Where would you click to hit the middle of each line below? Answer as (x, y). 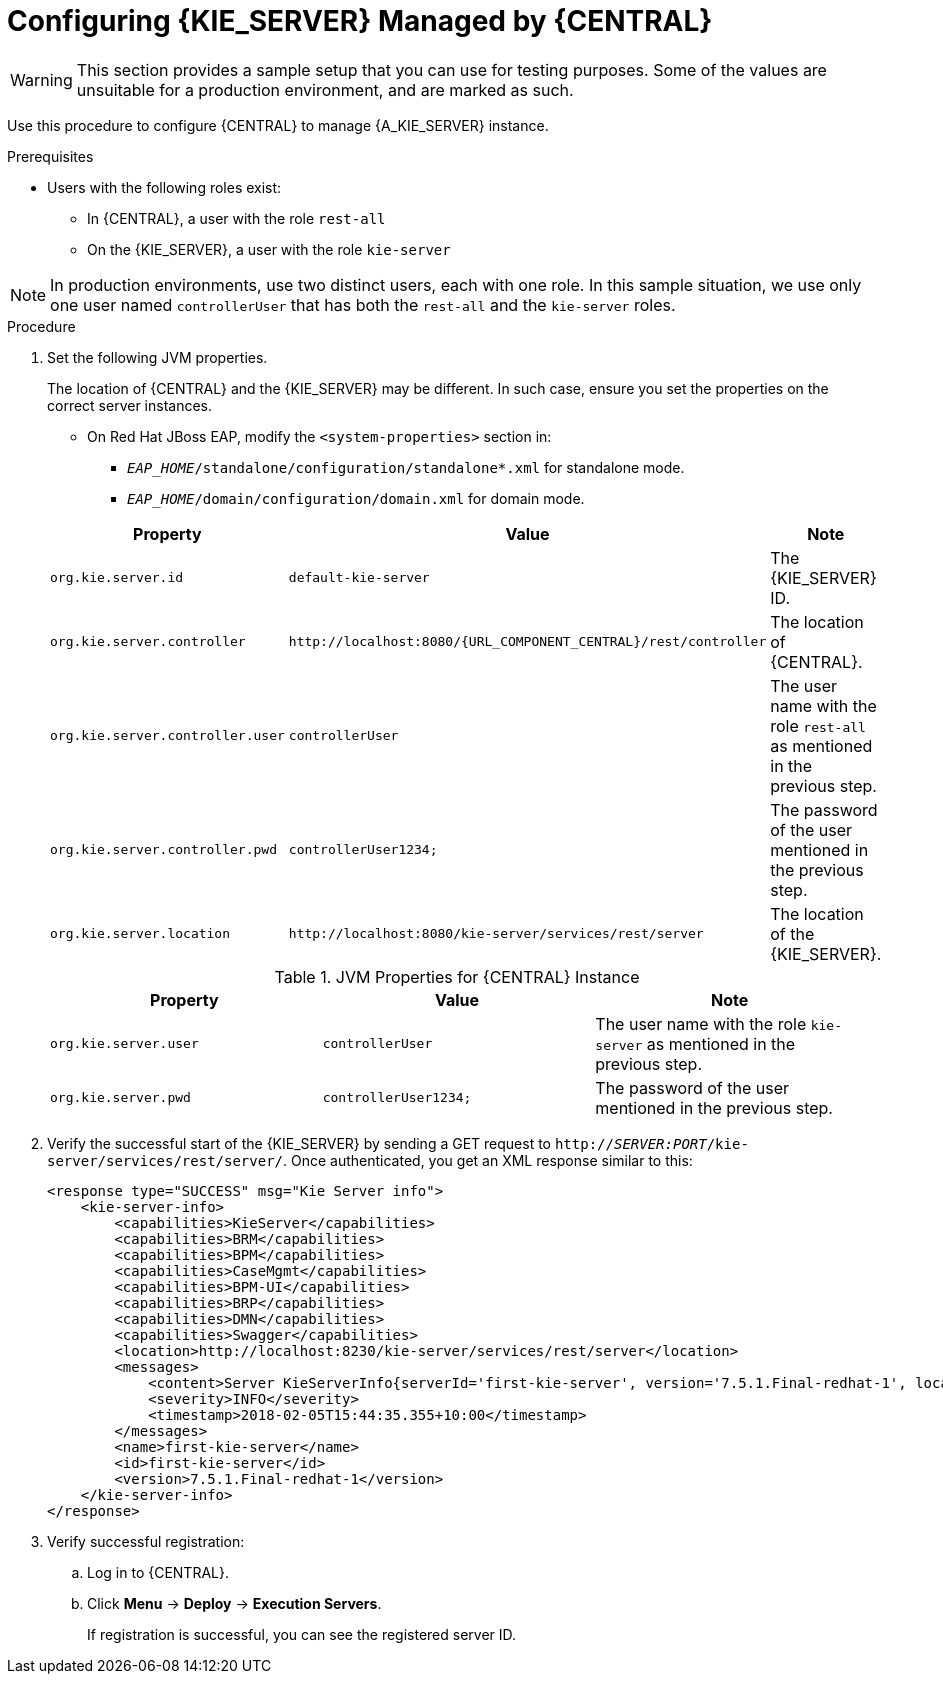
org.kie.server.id (117, 578)
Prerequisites (50, 156)
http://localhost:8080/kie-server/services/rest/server (496, 934)
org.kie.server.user (124, 1044)
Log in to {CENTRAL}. (158, 1572)
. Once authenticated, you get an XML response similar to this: (488, 1160)
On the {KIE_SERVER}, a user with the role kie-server (269, 249)
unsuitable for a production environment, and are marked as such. (325, 89)
